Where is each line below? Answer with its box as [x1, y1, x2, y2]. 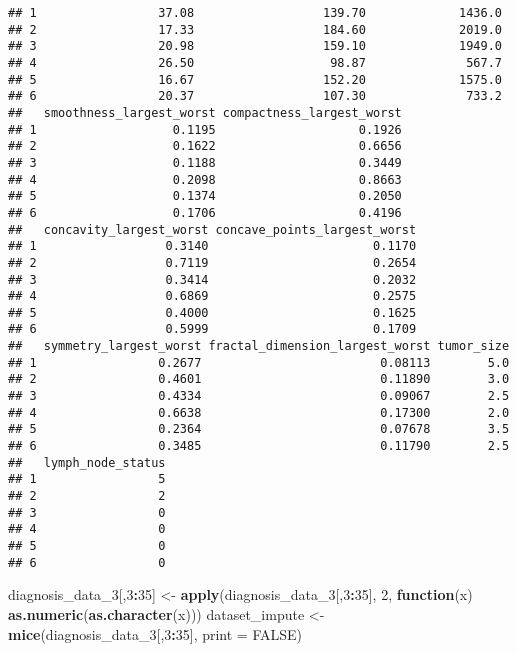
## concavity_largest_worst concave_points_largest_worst [8, 222, 417, 237]
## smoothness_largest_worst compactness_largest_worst [8, 105, 402, 120]
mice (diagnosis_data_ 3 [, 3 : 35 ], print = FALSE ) [8, 623, 303, 644]
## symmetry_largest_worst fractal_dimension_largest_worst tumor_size [8, 339, 510, 354]
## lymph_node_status [8, 455, 166, 470]
